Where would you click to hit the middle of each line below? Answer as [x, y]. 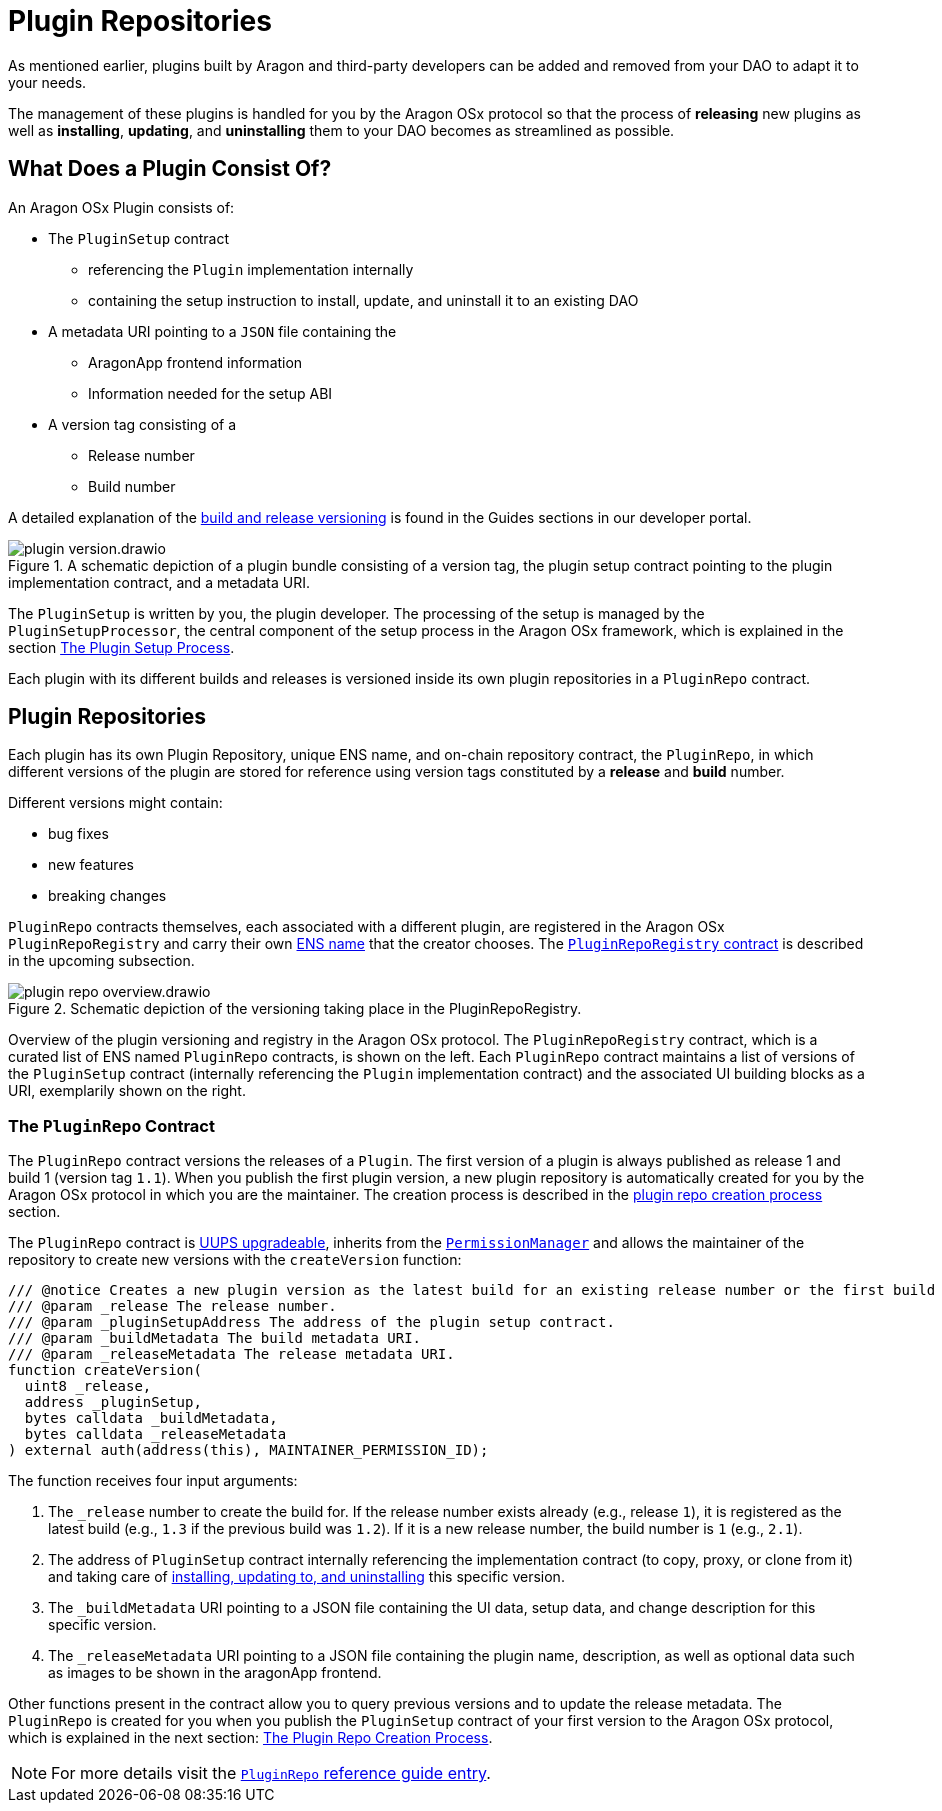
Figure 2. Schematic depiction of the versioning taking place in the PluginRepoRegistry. [295, 1009]
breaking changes [107, 896]
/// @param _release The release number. [172, 1306]
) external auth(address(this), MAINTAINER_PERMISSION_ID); [248, 1450]
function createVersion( [105, 1370]
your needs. [47, 82]
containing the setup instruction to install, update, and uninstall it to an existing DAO [363, 300]
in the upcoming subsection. [101, 961]
